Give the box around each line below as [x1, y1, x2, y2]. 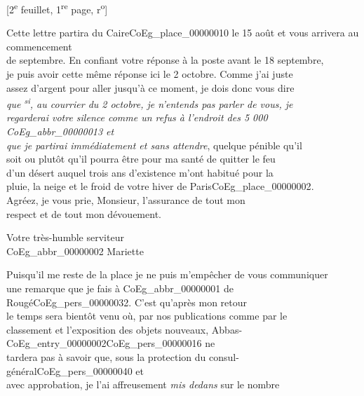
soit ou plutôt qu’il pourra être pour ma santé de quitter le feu [6, 151, 276, 166]
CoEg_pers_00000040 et [36, 363, 144, 378]
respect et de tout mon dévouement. [6, 206, 161, 221]
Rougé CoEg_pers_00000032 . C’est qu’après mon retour [6, 294, 248, 309]
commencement [6, 39, 72, 53]
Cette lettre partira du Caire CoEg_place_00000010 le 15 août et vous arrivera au [6, 25, 359, 40]
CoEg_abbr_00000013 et [6, 124, 114, 139]
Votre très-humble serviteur [6, 230, 124, 245]
